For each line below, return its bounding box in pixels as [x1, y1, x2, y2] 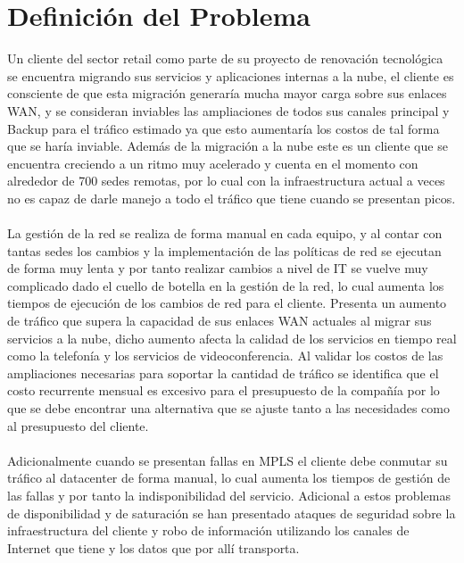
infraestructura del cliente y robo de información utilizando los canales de [7, 521, 410, 540]
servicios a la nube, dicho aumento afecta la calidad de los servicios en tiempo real [7, 328, 457, 347]
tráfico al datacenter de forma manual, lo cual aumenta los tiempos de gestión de [7, 468, 451, 487]
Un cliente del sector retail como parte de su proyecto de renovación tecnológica [7, 49, 443, 68]
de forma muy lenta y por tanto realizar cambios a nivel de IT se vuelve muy [7, 259, 428, 277]
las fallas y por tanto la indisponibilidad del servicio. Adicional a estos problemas [7, 485, 451, 504]
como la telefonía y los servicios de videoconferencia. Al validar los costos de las [7, 346, 443, 365]
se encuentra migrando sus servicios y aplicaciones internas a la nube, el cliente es [7, 66, 454, 85]
